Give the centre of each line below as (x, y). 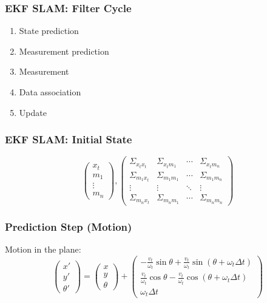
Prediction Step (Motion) (69, 226)
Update (33, 112)
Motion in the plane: (43, 249)
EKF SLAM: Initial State (69, 139)
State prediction (49, 31)
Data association (50, 92)
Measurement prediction (64, 51)
